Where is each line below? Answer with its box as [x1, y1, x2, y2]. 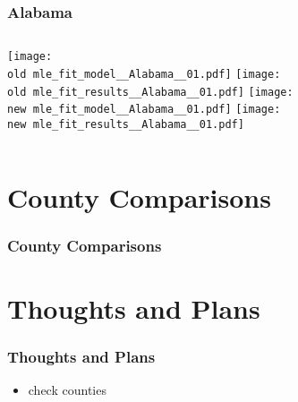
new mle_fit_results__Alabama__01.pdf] [7, 117, 244, 131]
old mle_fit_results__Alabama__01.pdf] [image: [7, 85, 294, 98]
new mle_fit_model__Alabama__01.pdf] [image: [7, 103, 281, 116]
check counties [28, 381, 106, 399]
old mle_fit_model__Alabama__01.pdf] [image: [7, 67, 281, 81]
